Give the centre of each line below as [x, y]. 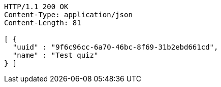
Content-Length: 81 [43, 23]
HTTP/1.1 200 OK [36, 7]
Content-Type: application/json [68, 15]
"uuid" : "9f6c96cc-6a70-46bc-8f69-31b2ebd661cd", [115, 47]
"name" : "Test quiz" [55, 55]
